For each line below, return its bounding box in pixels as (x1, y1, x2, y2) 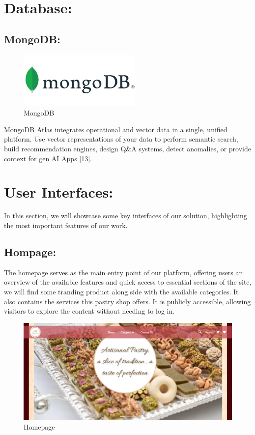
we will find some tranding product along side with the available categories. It (4, 286, 239, 296)
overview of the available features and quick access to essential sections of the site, (4, 277, 252, 287)
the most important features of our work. (4, 220, 128, 230)
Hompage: (4, 244, 57, 259)
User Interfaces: (4, 182, 113, 202)
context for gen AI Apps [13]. (4, 153, 92, 163)
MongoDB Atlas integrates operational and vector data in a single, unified (4, 124, 227, 134)
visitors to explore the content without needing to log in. (4, 306, 175, 316)
